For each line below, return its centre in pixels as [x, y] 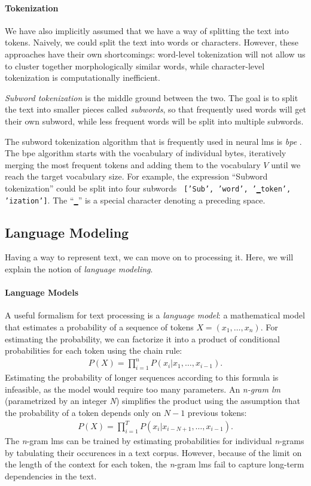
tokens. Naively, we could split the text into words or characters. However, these [152, 42]
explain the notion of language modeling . [79, 269]
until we [286, 164]
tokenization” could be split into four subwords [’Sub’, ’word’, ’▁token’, [148, 188]
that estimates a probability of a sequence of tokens [99, 327]
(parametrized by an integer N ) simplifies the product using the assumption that [153, 401]
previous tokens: [217, 412]
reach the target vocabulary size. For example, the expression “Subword [136, 176]
